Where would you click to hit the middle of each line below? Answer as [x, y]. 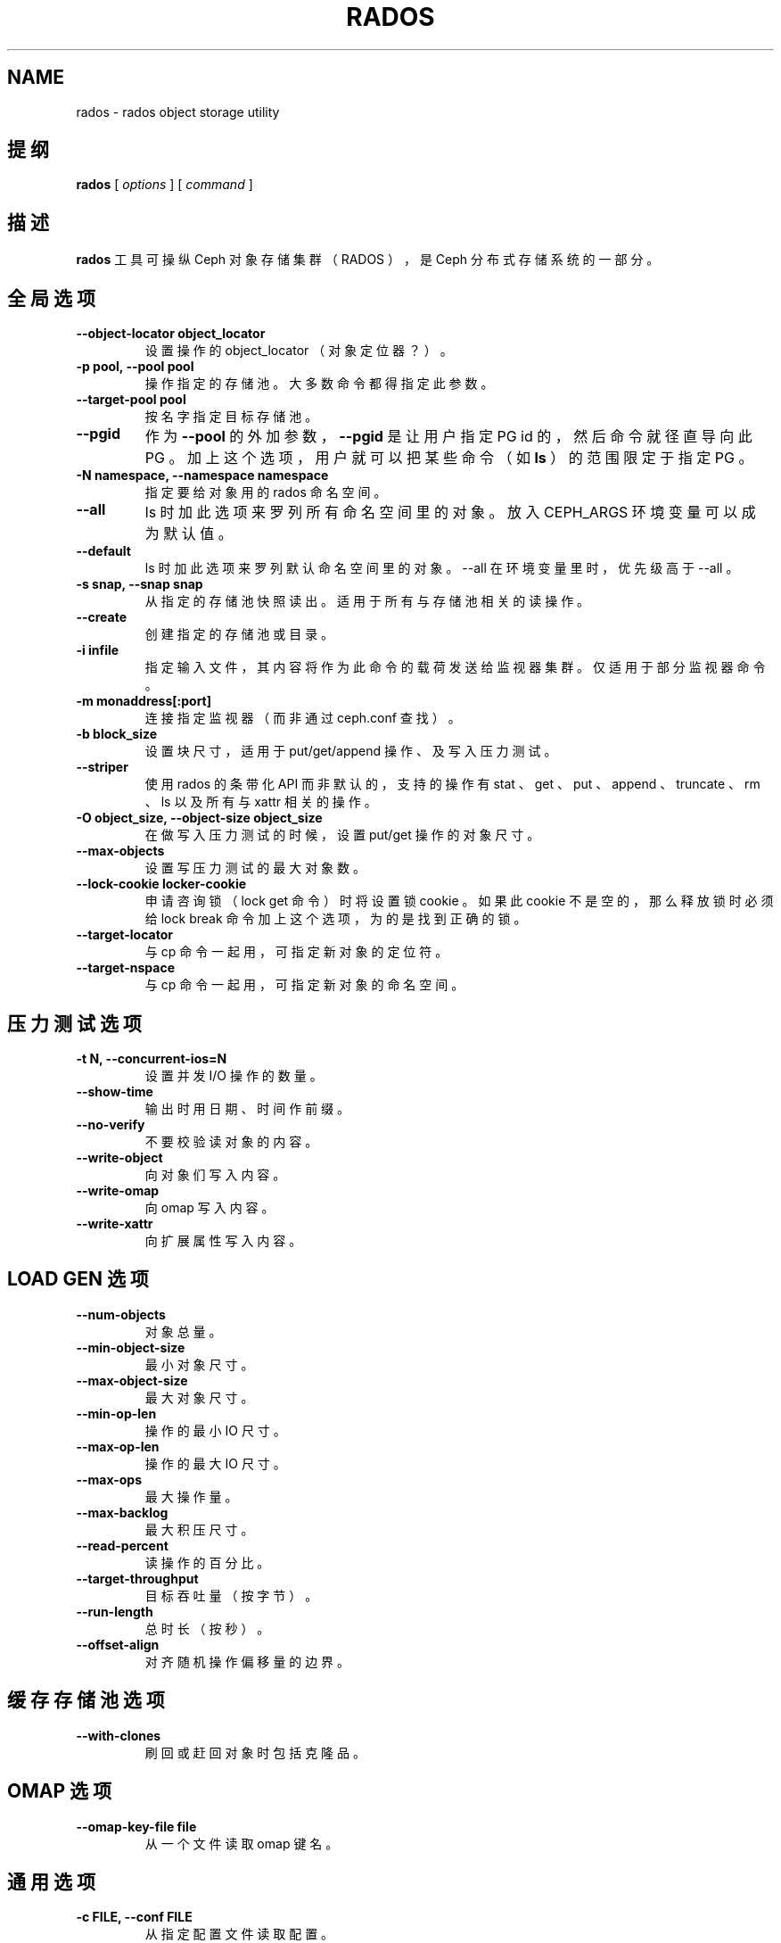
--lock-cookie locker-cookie [161, 884]
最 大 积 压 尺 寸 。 [199, 1529]
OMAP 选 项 [59, 1791]
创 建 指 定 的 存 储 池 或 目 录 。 [239, 634]
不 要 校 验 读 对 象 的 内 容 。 [231, 1141]
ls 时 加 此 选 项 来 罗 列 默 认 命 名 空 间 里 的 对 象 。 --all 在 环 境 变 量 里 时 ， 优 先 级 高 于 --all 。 [442, 568]
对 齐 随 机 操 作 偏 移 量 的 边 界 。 [247, 1661]
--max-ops [109, 1479]
